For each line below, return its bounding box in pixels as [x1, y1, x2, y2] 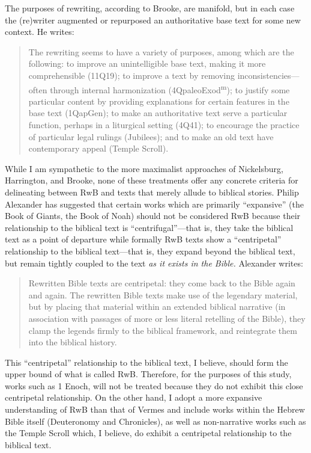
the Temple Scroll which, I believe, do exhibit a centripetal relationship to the [5, 427, 292, 439]
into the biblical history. [28, 336, 117, 348]
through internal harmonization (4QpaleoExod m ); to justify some [50, 81, 290, 96]
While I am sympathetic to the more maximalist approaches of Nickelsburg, [5, 162, 283, 174]
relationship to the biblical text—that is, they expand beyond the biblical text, [5, 244, 295, 257]
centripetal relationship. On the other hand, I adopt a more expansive [5, 391, 262, 404]
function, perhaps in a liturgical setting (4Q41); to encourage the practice [28, 119, 300, 131]
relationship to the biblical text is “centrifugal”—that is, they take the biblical [5, 221, 294, 233]
